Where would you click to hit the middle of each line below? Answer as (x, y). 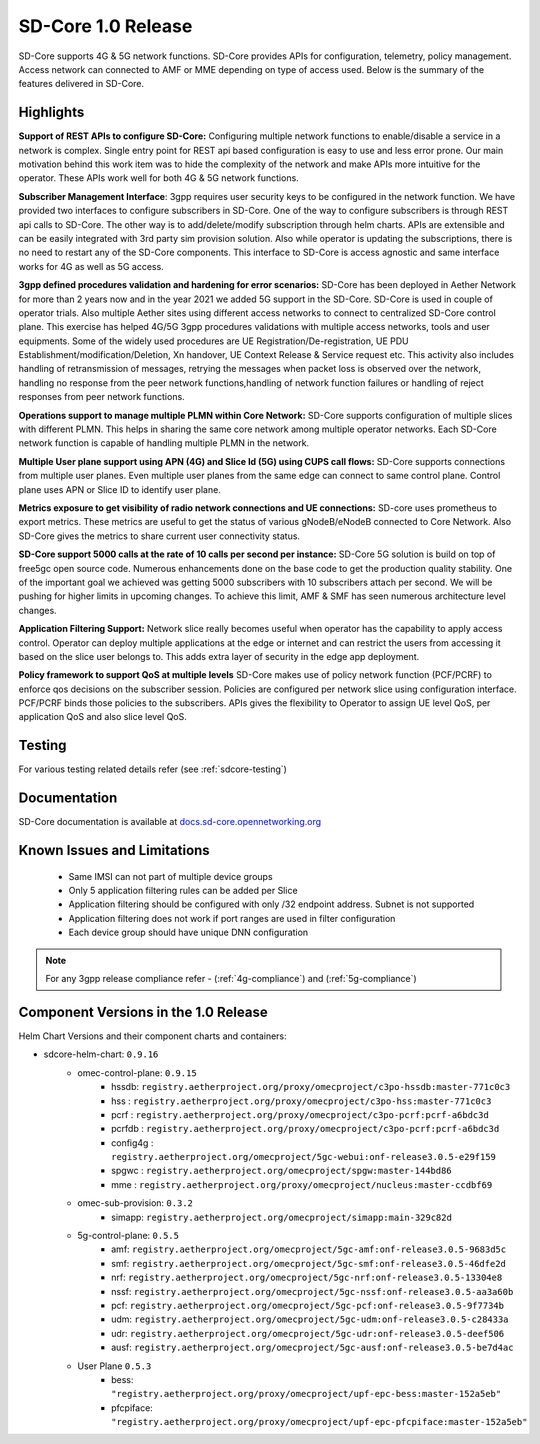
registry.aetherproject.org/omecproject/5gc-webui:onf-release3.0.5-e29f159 (304, 1157)
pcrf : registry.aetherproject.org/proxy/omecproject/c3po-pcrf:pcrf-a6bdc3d (300, 1114)
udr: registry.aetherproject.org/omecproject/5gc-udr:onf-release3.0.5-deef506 (308, 1333)
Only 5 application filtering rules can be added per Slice (183, 891)
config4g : (132, 1142)
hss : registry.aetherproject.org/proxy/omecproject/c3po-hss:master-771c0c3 (301, 1101)
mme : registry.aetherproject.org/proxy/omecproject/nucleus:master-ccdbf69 (302, 1184)
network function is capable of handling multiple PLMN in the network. (164, 443)
